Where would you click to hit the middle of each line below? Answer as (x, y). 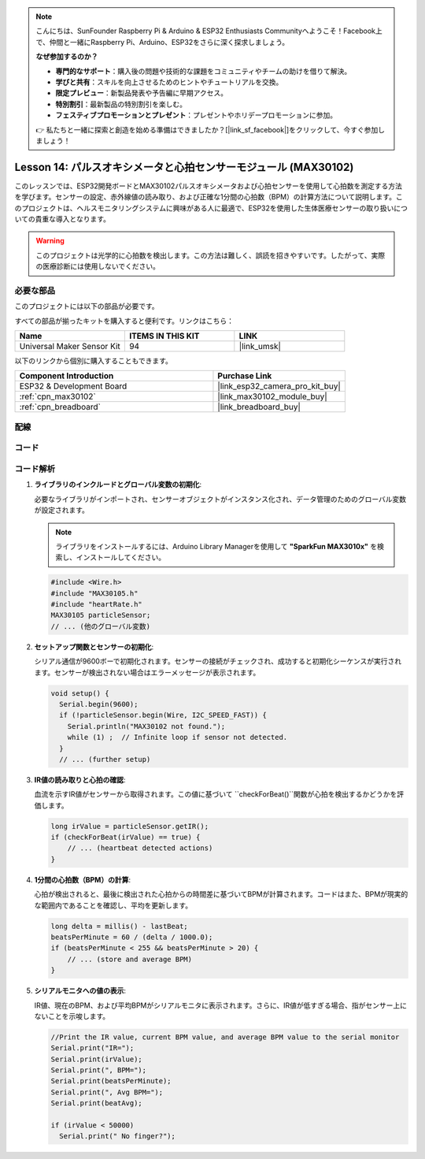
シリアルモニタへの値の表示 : (80, 991)
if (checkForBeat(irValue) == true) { (126, 838)
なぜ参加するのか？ (67, 57)
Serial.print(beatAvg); (97, 1103)
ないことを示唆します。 (72, 1016)
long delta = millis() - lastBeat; (119, 926)
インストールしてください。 (120, 557)
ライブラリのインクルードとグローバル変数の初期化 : (118, 485)
